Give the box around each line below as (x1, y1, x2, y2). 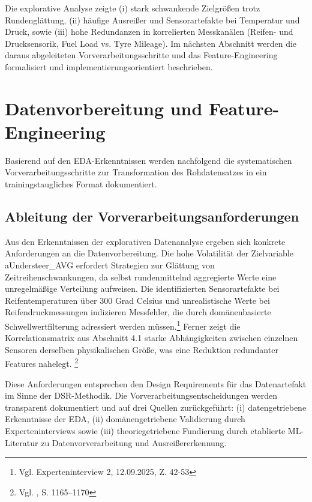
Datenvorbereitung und (5, 95, 203, 120)
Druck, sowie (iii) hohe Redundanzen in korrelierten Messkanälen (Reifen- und (5, 25, 293, 38)
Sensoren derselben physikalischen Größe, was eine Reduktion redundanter (5, 343, 278, 355)
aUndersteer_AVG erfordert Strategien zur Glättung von (5, 259, 215, 271)
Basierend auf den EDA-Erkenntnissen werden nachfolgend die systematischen (5, 154, 292, 166)
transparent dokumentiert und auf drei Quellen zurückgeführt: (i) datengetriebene (5, 401, 307, 413)
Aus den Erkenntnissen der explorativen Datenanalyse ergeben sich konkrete (5, 235, 286, 247)
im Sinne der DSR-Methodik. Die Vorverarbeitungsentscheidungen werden (5, 389, 278, 402)
